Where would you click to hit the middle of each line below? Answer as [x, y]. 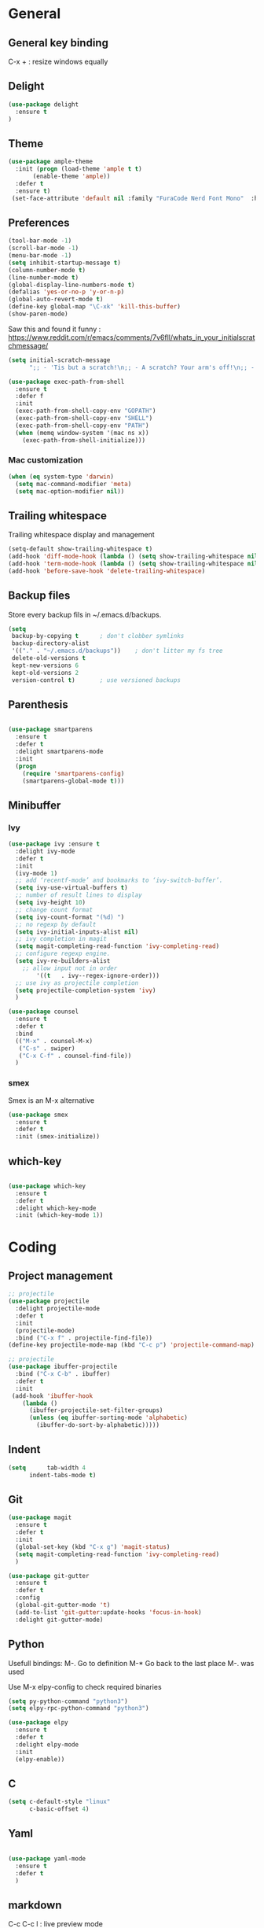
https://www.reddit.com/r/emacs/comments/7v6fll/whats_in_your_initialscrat [132, 337]
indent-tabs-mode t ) [62, 1475]
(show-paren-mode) [38, 314]
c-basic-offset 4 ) [59, 1809]
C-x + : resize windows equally [58, 61]
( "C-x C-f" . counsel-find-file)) [75, 1056]
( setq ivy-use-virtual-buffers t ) [71, 888]
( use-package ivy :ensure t [54, 844]
